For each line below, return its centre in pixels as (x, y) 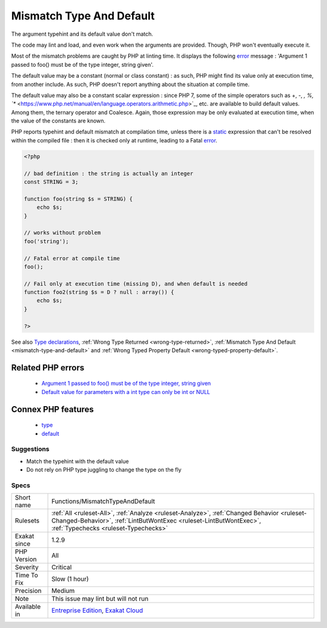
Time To (27, 575)
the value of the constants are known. (58, 121)
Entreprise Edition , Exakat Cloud (97, 610)
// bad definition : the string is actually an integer (109, 173)
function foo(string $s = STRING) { (78, 199)
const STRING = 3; (51, 182)
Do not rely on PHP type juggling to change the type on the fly (104, 470)
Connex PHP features (52, 409)
